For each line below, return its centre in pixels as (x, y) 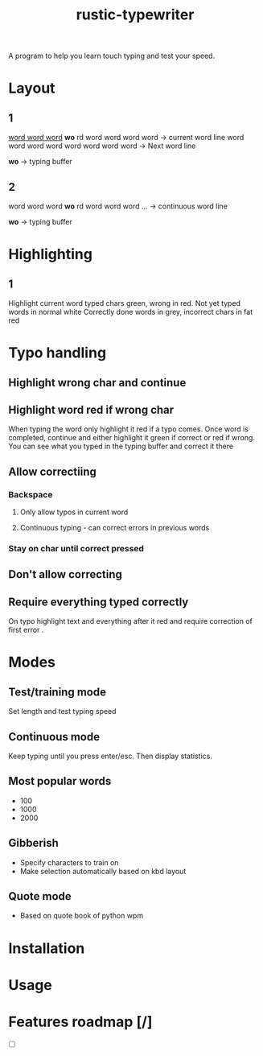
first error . (26, 630)
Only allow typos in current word (74, 512)
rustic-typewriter (135, 15)
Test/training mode (58, 692)
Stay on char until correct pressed (76, 549)
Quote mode (40, 896)
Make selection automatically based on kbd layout (103, 871)
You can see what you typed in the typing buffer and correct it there (121, 446)
